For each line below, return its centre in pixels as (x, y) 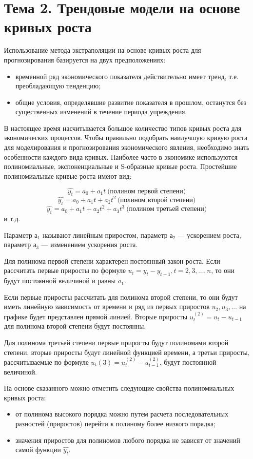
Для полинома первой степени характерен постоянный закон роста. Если (112, 261)
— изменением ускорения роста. (89, 244)
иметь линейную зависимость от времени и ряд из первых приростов (107, 306)
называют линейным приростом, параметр (105, 235)
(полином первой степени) (147, 191)
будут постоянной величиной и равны (60, 281)
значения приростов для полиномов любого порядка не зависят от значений (128, 440)
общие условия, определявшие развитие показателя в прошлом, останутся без (131, 102)
